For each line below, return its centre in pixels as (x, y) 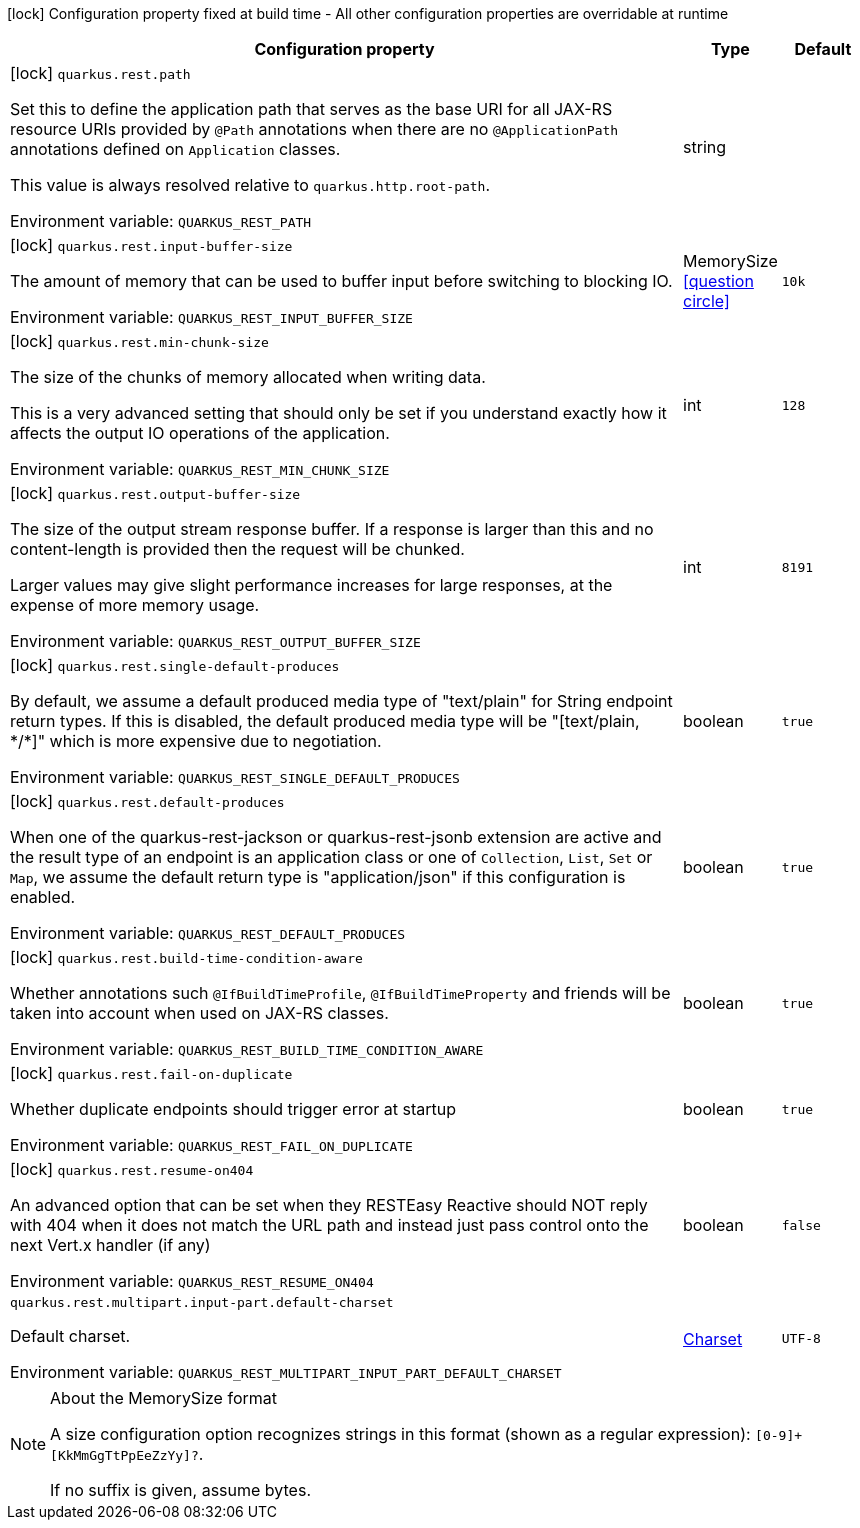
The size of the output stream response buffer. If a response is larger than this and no (332, 529)
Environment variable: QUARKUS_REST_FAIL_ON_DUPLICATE (211, 1145)
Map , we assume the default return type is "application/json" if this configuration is (318, 877)
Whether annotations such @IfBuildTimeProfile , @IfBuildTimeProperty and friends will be (340, 993)
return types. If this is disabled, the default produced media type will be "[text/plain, (325, 721)
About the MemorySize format (163, 1398)
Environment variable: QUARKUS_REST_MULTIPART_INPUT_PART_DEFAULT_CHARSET (286, 1372)
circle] (706, 301)
